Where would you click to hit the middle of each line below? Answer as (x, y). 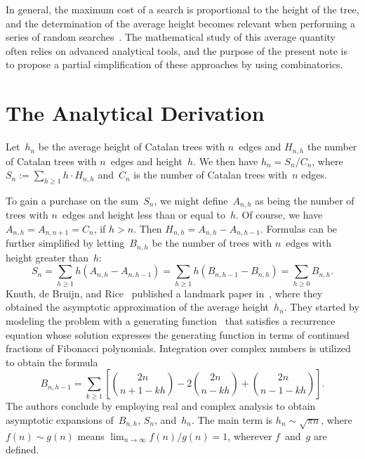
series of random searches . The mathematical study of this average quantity (171, 37)
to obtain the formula (52, 362)
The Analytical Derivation (135, 113)
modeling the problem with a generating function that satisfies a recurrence (171, 321)
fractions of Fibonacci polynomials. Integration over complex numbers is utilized (178, 348)
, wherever (250, 435)
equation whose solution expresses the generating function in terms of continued (178, 334)
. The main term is (232, 419)
